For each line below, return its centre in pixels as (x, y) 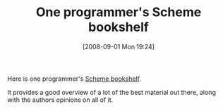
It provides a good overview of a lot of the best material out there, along (112, 92)
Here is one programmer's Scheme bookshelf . (74, 79)
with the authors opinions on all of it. (60, 100)
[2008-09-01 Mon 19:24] (119, 46)
